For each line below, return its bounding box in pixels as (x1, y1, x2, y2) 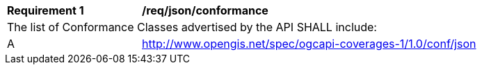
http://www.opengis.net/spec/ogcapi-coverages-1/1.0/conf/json (142, 37, 476, 51)
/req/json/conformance (142, 3, 268, 17)
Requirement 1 (7, 3, 84, 17)
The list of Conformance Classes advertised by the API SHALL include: (7, 20, 377, 34)
